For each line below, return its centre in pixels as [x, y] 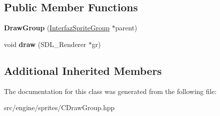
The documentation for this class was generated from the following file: [110, 91]
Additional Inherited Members [83, 70]
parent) [126, 28]
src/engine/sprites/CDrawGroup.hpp [59, 107]
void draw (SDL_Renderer [45, 44]
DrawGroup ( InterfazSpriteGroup [57, 28]
